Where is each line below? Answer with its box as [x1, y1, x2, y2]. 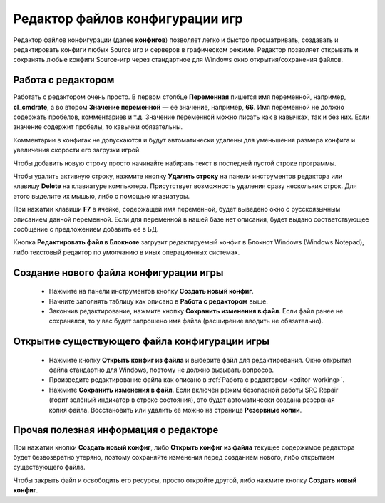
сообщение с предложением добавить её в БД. [13, 224, 159, 233]
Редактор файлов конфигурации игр [13, 11, 243, 26]
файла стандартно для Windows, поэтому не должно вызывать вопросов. [48, 365, 274, 374]
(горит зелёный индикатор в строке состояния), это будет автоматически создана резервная [48, 395, 335, 404]
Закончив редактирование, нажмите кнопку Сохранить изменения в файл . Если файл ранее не [48, 306, 344, 315]
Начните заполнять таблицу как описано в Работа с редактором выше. [48, 296, 269, 306]
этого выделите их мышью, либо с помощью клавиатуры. [13, 192, 190, 200]
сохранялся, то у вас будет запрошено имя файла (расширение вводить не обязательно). [48, 317, 324, 326]
